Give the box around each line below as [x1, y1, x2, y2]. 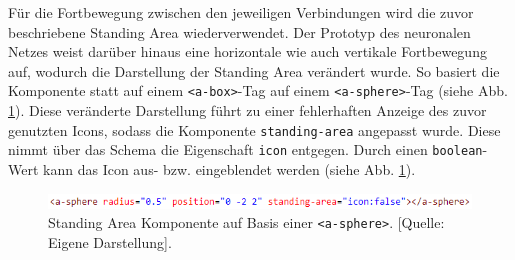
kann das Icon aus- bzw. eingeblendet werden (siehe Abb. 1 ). [43, 158, 416, 179]
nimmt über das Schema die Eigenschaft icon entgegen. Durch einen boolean [8, 139, 483, 160]
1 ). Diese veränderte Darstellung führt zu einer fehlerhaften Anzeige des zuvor [8, 100, 487, 121]
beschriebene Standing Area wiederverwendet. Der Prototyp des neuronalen [8, 21, 471, 42]
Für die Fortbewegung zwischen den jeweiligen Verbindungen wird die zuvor [8, 2, 474, 22]
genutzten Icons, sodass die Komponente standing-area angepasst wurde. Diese [8, 119, 501, 140]
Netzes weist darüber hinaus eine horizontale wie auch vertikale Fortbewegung [8, 41, 487, 62]
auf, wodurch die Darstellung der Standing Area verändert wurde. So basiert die [8, 60, 500, 81]
